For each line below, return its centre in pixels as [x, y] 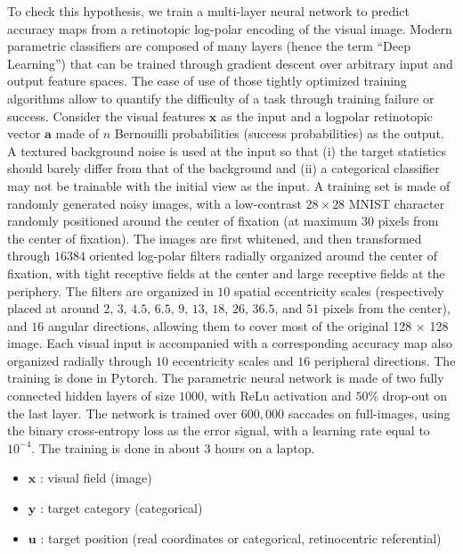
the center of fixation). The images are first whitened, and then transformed [215, 238]
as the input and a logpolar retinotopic [327, 116]
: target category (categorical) [121, 508]
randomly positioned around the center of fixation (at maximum [183, 221]
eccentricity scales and [233, 360]
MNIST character [397, 203]
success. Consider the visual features [106, 116]
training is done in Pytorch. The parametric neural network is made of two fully [226, 378]
